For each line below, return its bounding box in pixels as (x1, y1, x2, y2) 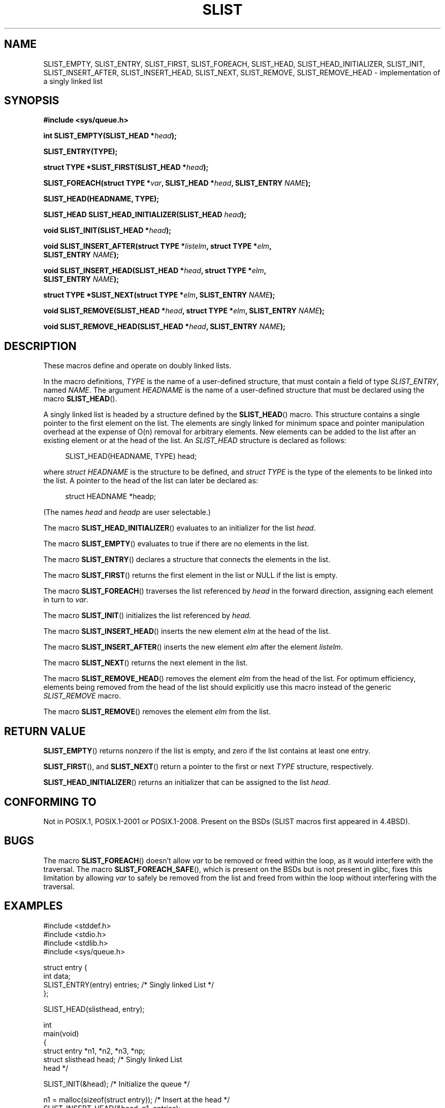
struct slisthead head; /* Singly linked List (43, 1055, 182, 1064)
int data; (43, 971, 71, 980)
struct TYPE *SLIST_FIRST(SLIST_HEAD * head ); (43, 163, 209, 172)
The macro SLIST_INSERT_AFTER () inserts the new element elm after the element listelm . (43, 643, 343, 652)
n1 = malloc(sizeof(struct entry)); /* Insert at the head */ (43, 1095, 230, 1104)
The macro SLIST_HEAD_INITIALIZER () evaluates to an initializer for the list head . (43, 523, 316, 533)
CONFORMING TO (4, 795, 97, 808)
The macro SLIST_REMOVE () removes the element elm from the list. (43, 707, 271, 716)
